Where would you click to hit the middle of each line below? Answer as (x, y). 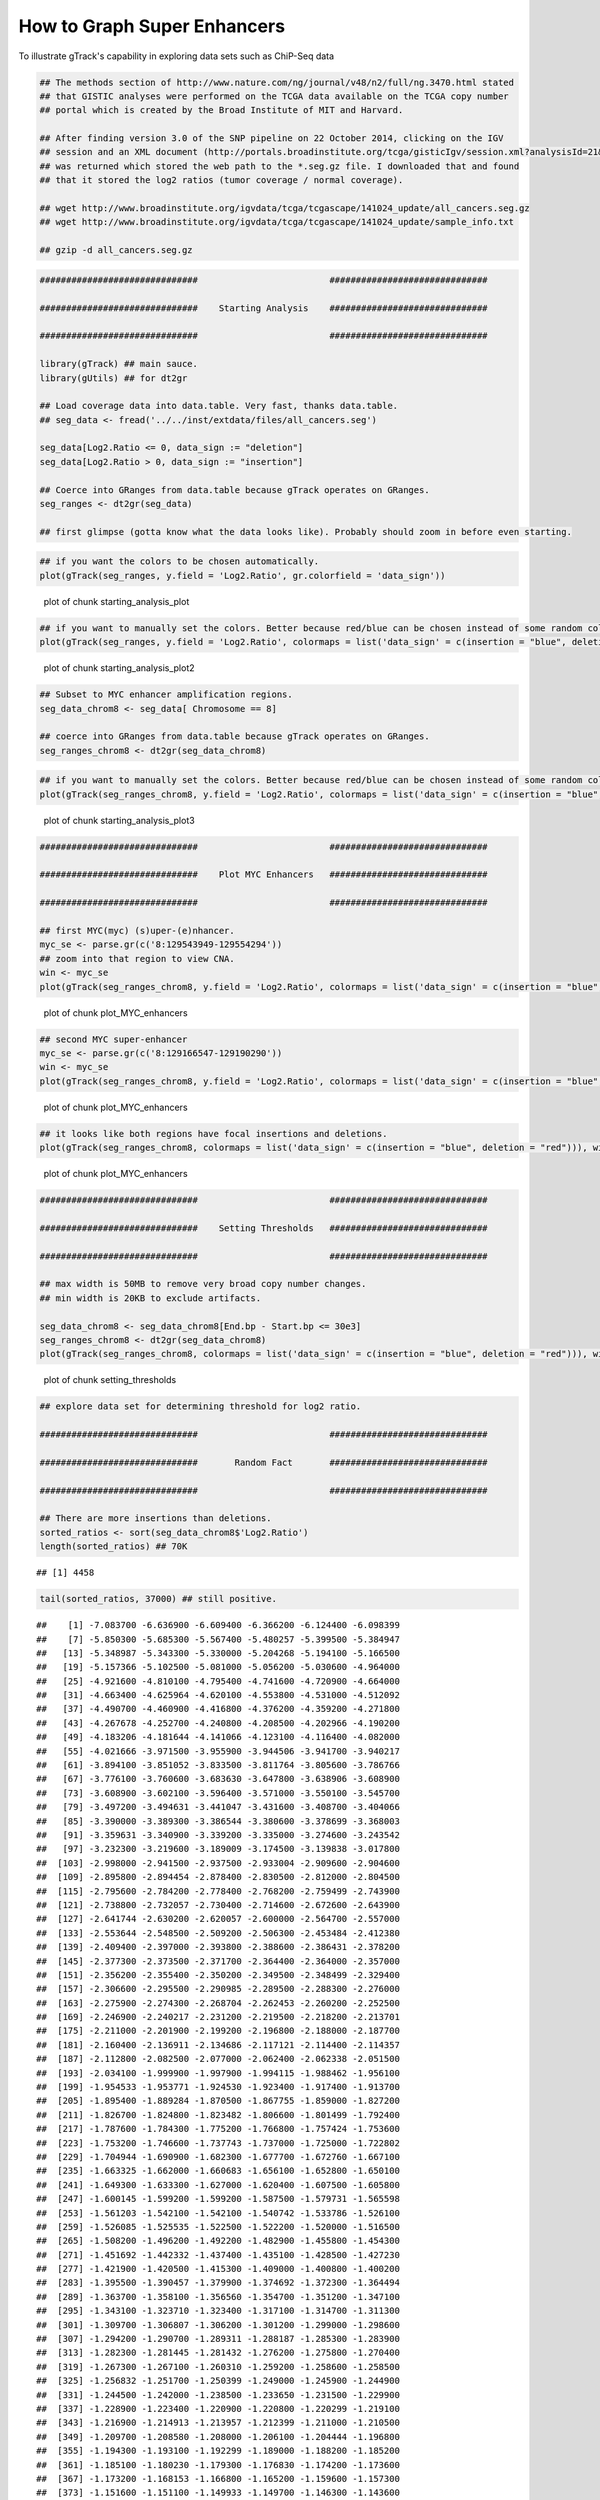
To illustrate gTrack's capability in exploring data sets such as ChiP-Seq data (176, 56)
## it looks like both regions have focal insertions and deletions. (213, 1133)
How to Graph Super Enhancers (151, 26)
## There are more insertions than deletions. (155, 1518)
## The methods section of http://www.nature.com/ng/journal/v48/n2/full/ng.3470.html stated (277, 82)
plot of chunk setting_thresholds (110, 1380)
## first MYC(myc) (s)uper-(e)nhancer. (137, 930)
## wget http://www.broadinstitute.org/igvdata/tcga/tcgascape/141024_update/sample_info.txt (277, 222)
